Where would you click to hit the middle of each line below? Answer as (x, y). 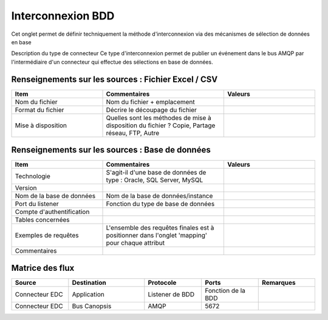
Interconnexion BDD (63, 16)
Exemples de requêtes (47, 235)
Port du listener (37, 204)
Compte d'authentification (52, 212)
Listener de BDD (171, 294)
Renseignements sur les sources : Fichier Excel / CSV (114, 79)
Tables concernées (42, 220)
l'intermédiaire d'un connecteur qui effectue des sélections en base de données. (112, 62)
